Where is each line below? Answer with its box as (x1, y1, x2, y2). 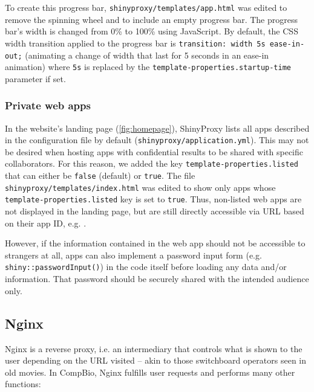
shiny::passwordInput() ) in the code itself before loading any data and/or (5, 260, 287, 273)
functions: (5, 378, 41, 390)
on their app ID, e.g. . (5, 216, 87, 229)
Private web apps (5, 98, 91, 113)
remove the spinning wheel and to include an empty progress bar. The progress (5, 13, 298, 25)
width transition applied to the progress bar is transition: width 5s (5, 36, 266, 49)
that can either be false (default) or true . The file (5, 169, 195, 182)
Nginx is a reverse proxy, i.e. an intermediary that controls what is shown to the (5, 342, 303, 355)
